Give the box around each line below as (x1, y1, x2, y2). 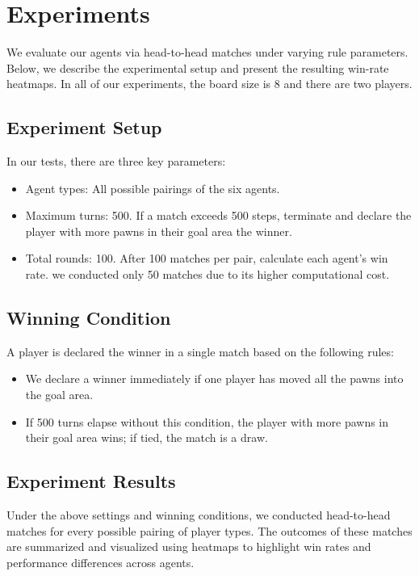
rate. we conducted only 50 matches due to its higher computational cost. (25, 266, 390, 283)
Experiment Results (6, 469, 176, 494)
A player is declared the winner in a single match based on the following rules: (6, 343, 394, 359)
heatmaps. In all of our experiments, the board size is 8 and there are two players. (6, 75, 413, 92)
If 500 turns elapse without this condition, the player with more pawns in (25, 413, 389, 430)
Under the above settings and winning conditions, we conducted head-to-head (6, 507, 391, 523)
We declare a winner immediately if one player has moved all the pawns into (25, 370, 404, 387)
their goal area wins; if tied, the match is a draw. (25, 429, 268, 446)
